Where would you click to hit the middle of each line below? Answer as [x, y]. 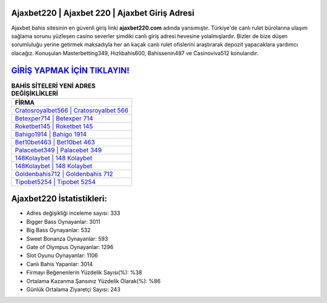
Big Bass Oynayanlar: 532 [58, 230]
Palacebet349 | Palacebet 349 [58, 150]
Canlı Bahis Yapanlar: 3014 [60, 264]
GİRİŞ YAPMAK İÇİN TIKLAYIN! [70, 70]
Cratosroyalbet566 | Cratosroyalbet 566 [72, 110]
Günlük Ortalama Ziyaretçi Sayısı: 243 [73, 289]
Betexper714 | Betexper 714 [54, 118]
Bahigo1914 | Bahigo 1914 [51, 134]
